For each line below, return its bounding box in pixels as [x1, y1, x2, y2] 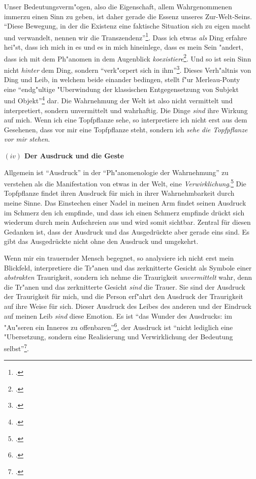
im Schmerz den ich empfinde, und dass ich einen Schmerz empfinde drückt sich [4, 207, 245, 217]
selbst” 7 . [4, 341, 29, 353]
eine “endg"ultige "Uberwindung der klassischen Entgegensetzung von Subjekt [4, 84, 239, 94]
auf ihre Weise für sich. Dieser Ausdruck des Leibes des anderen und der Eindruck [4, 300, 252, 311]
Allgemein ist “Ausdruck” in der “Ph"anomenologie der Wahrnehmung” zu [4, 167, 229, 177]
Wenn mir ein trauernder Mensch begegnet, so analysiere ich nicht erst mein [4, 252, 234, 263]
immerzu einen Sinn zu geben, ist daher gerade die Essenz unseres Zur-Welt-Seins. [4, 11, 252, 21]
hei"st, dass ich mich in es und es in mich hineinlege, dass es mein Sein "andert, [4, 42, 243, 52]
